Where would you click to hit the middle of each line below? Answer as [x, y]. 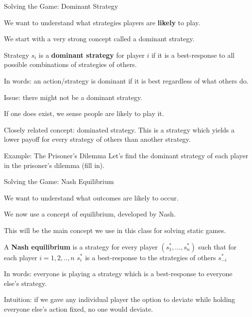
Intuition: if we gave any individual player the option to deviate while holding [120, 299]
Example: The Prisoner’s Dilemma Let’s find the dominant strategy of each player [126, 155]
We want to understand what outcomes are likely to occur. [91, 197]
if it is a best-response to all [193, 55]
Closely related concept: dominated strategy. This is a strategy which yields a [119, 129]
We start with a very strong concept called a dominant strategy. [99, 39]
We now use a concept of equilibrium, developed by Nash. [90, 214]
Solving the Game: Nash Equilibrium [59, 181]
